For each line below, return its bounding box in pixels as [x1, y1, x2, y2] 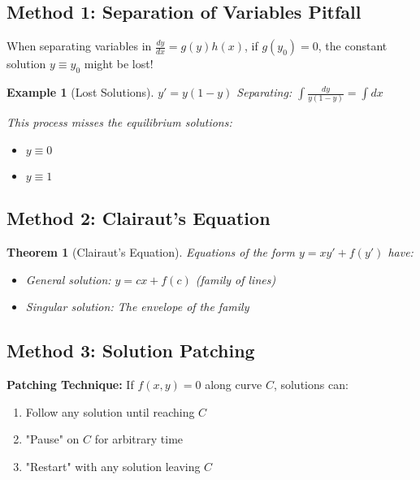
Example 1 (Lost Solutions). [6, 84, 154, 100]
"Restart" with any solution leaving [25, 457, 201, 474]
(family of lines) [195, 270, 276, 288]
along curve [205, 376, 262, 393]
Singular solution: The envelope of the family [25, 298, 249, 315]
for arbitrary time [94, 430, 184, 448]
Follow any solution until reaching [25, 403, 195, 420]
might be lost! [84, 55, 154, 72]
